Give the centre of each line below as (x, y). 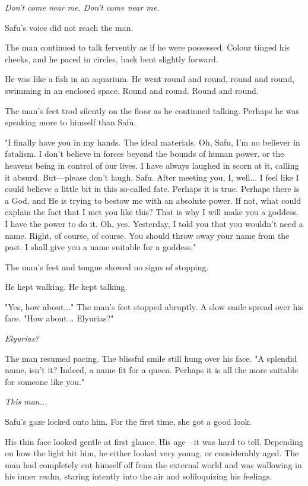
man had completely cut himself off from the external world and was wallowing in (153, 464)
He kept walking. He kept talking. (66, 287)
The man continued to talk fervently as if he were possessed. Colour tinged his (147, 47)
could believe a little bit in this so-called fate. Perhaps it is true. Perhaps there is (152, 189)
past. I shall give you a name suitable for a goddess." (101, 247)
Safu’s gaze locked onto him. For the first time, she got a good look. (128, 422)
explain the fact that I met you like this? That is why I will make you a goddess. (152, 212)
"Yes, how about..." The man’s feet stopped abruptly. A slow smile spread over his (154, 306)
